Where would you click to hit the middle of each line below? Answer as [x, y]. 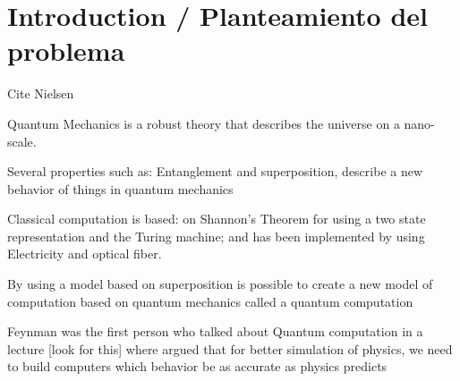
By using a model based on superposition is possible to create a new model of [220, 284]
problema [66, 51]
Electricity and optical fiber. [85, 254]
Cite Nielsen [41, 93]
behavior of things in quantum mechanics [120, 188]
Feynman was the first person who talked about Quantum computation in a [215, 331]
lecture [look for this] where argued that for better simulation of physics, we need [230, 348]
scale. [22, 141]
